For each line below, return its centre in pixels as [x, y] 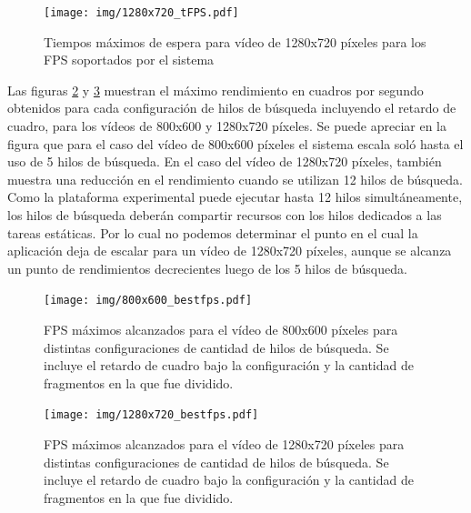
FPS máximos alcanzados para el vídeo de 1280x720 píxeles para [224, 444]
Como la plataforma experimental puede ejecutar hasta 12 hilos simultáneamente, [235, 197]
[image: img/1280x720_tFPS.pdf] [141, 13]
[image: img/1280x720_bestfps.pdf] [151, 415]
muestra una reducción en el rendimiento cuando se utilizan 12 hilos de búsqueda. [235, 179]
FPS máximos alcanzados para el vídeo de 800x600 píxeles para [221, 330]
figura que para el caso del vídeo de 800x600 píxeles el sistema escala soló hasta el [235, 143]
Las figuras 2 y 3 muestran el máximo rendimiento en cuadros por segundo [215, 90]
